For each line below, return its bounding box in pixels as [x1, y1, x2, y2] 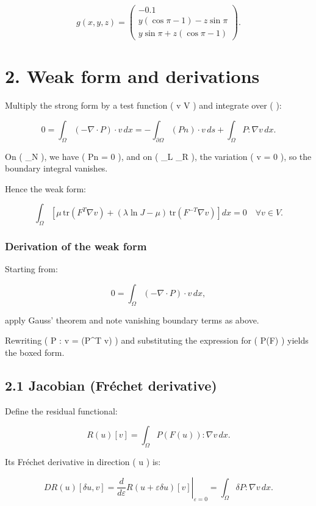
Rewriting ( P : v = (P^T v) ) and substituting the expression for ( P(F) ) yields [5, 334, 309, 347]
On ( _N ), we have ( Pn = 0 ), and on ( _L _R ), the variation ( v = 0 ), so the [5, 150, 312, 162]
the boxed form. [5, 346, 65, 359]
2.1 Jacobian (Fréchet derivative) [5, 376, 217, 395]
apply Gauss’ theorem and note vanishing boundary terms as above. [5, 313, 259, 326]
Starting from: [5, 262, 58, 275]
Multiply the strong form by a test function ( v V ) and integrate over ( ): [5, 99, 282, 112]
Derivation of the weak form [5, 239, 147, 254]
